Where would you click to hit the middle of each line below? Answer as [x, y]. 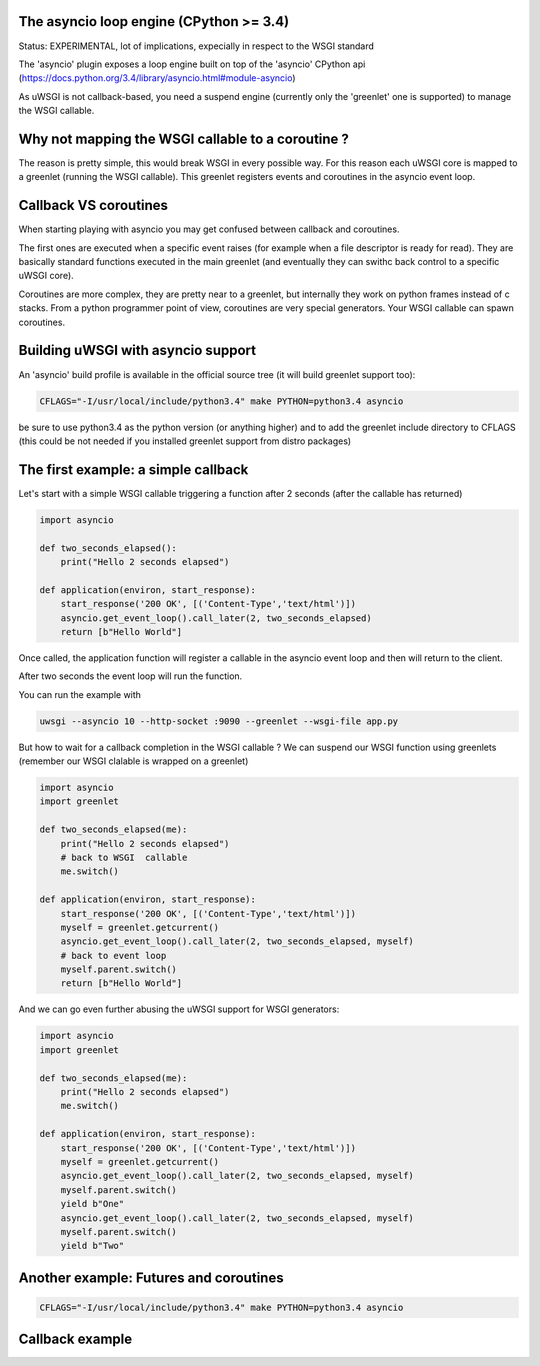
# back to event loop [113, 955]
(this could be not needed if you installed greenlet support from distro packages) [185, 441]
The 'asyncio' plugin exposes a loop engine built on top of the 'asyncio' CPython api [192, 64]
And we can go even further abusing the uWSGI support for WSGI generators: [179, 1009]
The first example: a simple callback [133, 469]
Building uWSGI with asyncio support [137, 350]
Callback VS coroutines [93, 205]
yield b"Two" [92, 1246]
